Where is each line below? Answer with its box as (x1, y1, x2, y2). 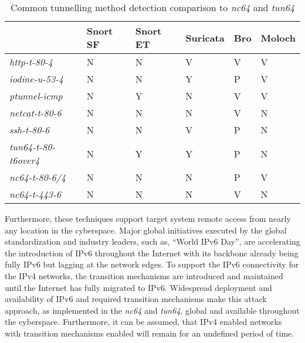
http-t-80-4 (9, 55, 53, 68)
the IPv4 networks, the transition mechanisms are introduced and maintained (5, 269, 283, 282)
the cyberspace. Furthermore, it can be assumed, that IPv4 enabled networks (5, 315, 282, 328)
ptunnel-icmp (9, 89, 63, 102)
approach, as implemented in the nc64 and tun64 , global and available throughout (5, 304, 300, 316)
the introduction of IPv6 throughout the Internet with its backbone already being (5, 246, 299, 259)
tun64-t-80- (9, 140, 56, 153)
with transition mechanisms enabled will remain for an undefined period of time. (5, 327, 294, 339)
